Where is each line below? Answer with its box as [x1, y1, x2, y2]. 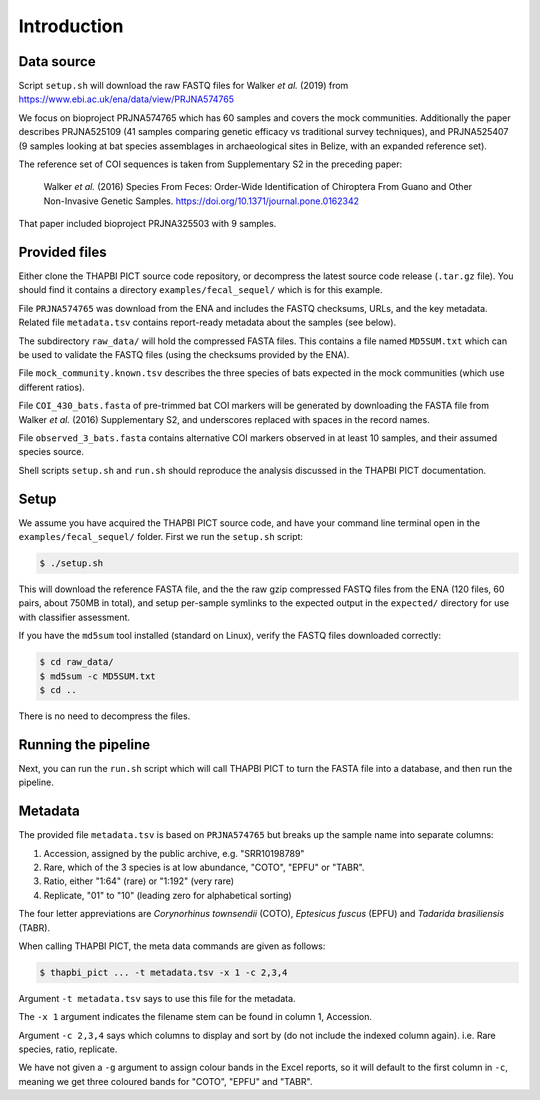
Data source [18, 53, 96, 70]
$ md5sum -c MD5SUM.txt [39, 670, 157, 682]
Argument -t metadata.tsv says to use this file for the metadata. [18, 992, 296, 1004]
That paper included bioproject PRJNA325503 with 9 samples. [18, 218, 277, 230]
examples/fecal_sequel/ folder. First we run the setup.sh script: [18, 531, 304, 543]
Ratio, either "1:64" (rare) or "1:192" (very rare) [43, 875, 235, 887]
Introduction [18, 15, 124, 37]
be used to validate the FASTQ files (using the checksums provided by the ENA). [18, 349, 350, 361]
